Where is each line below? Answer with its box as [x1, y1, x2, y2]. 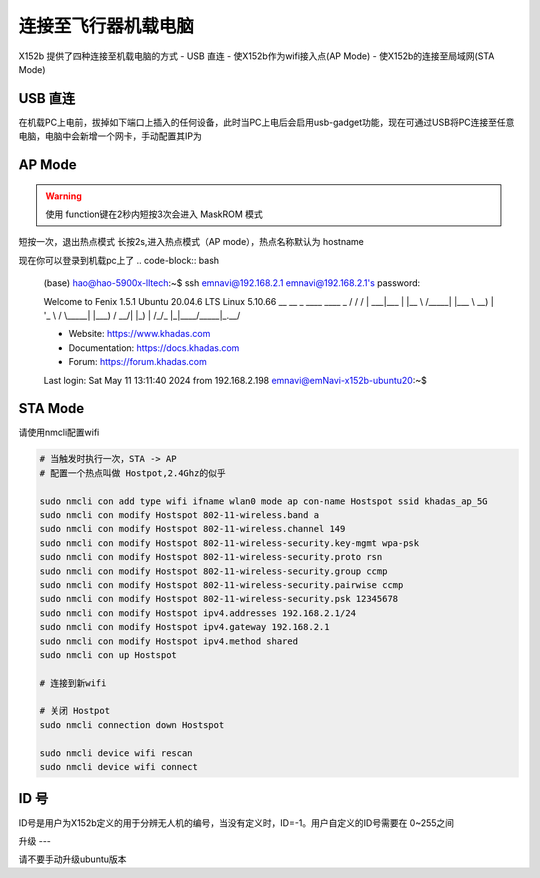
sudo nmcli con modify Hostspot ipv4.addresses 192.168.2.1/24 [39, 607, 357, 619]
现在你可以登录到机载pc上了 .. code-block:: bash [18, 254, 220, 266]
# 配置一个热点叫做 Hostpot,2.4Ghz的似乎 [39, 467, 226, 479]
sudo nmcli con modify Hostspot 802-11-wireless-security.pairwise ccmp [39, 579, 404, 590]
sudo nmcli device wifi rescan [39, 747, 194, 759]
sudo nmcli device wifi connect [39, 761, 199, 773]
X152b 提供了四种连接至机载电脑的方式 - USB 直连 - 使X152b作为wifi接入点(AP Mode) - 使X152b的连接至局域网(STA [18, 50, 495, 62]
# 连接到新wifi [39, 677, 107, 689]
